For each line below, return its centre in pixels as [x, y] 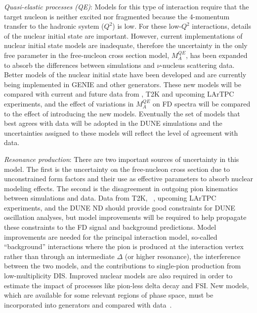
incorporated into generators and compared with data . [88, 304]
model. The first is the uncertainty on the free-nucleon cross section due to [117, 169]
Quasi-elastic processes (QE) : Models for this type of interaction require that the [127, 6]
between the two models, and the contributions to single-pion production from [123, 266]
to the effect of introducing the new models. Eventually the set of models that [122, 113]
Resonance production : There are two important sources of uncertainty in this [122, 159]
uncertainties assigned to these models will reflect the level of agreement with [121, 132]
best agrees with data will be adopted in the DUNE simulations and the [113, 123]
